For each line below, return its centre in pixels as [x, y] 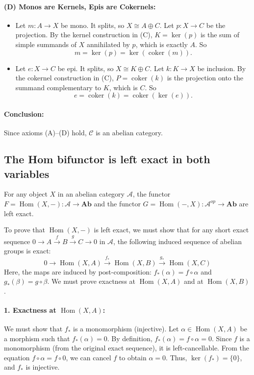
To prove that [25, 230]
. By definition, [130, 338]
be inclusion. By [222, 68]
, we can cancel [89, 357]
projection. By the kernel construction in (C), [84, 35]
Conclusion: [24, 113]
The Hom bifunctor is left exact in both [107, 159]
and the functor [117, 203]
